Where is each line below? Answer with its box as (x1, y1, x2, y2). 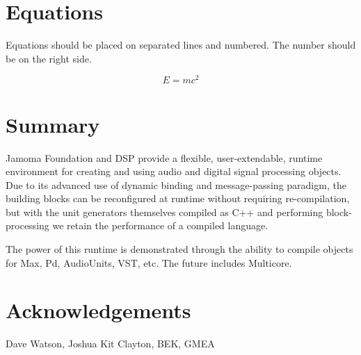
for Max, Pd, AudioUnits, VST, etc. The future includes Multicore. (6, 255, 292, 270)
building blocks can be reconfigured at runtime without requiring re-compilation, (6, 191, 350, 206)
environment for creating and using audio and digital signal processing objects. (6, 164, 342, 179)
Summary (6, 110, 100, 138)
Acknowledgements (6, 296, 191, 324)
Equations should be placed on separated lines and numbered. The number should (6, 38, 356, 52)
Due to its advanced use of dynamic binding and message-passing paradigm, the (6, 177, 346, 192)
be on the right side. (6, 51, 92, 65)
